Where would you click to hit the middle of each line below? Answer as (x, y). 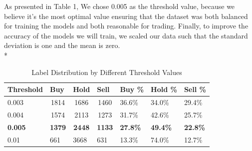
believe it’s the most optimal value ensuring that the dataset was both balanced (126, 16)
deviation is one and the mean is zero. (62, 45)
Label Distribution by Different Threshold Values (107, 72)
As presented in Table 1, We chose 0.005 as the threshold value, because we (120, 6)
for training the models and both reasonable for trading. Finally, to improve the (126, 26)
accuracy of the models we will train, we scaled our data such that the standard (126, 35)
